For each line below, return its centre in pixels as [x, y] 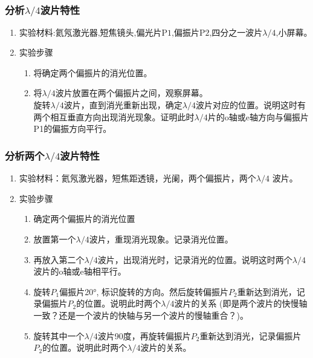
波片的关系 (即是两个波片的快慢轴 [241, 303]
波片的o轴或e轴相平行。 [80, 271]
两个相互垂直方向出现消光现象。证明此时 [114, 116]
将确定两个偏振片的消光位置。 [93, 72]
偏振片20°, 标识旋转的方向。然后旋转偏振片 [144, 291]
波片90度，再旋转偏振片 [144, 335]
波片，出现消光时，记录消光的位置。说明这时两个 [195, 259]
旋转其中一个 [59, 335]
